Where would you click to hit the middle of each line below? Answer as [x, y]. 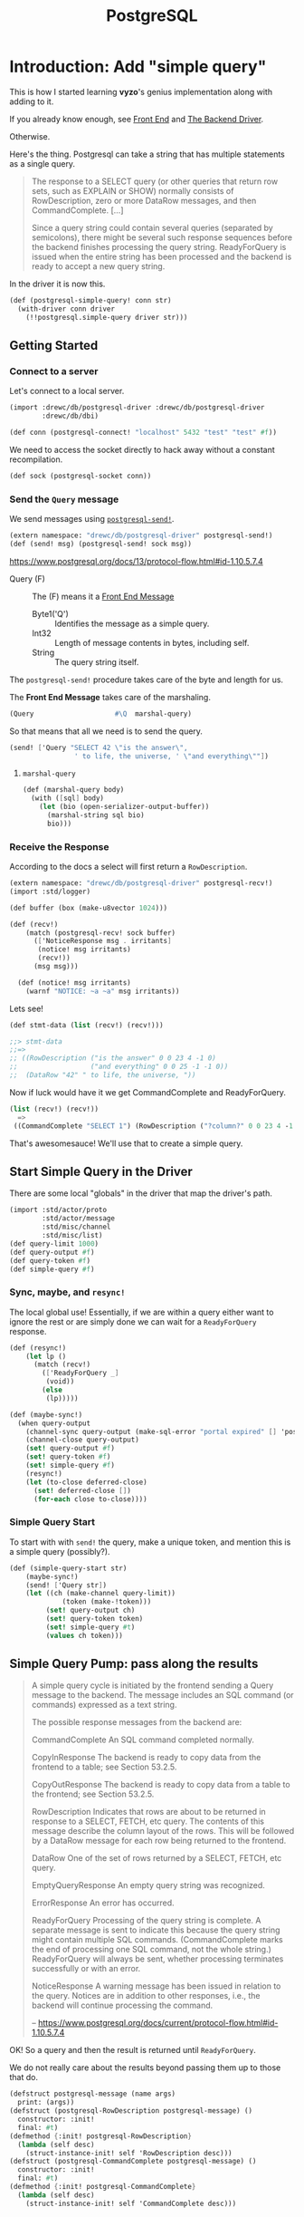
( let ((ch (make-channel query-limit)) [101, 1594]
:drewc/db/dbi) [71, 416]
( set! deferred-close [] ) [82, 1490]
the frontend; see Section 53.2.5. [93, 1794]
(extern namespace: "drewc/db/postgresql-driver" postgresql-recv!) [141, 883]
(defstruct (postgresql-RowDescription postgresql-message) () [131, 2111]
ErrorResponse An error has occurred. [103, 1903]
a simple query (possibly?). [60, 1551]
